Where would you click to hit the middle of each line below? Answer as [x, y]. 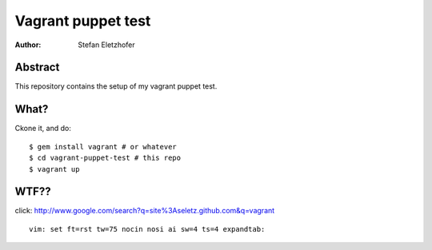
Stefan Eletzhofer [106, 45]
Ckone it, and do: [43, 129]
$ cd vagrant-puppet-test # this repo [105, 158]
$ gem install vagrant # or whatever [103, 147]
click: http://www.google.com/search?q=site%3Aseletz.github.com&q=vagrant [145, 211]
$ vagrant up [54, 169]
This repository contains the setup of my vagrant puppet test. [116, 86]
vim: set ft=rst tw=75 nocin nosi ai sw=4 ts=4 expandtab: [147, 229]
